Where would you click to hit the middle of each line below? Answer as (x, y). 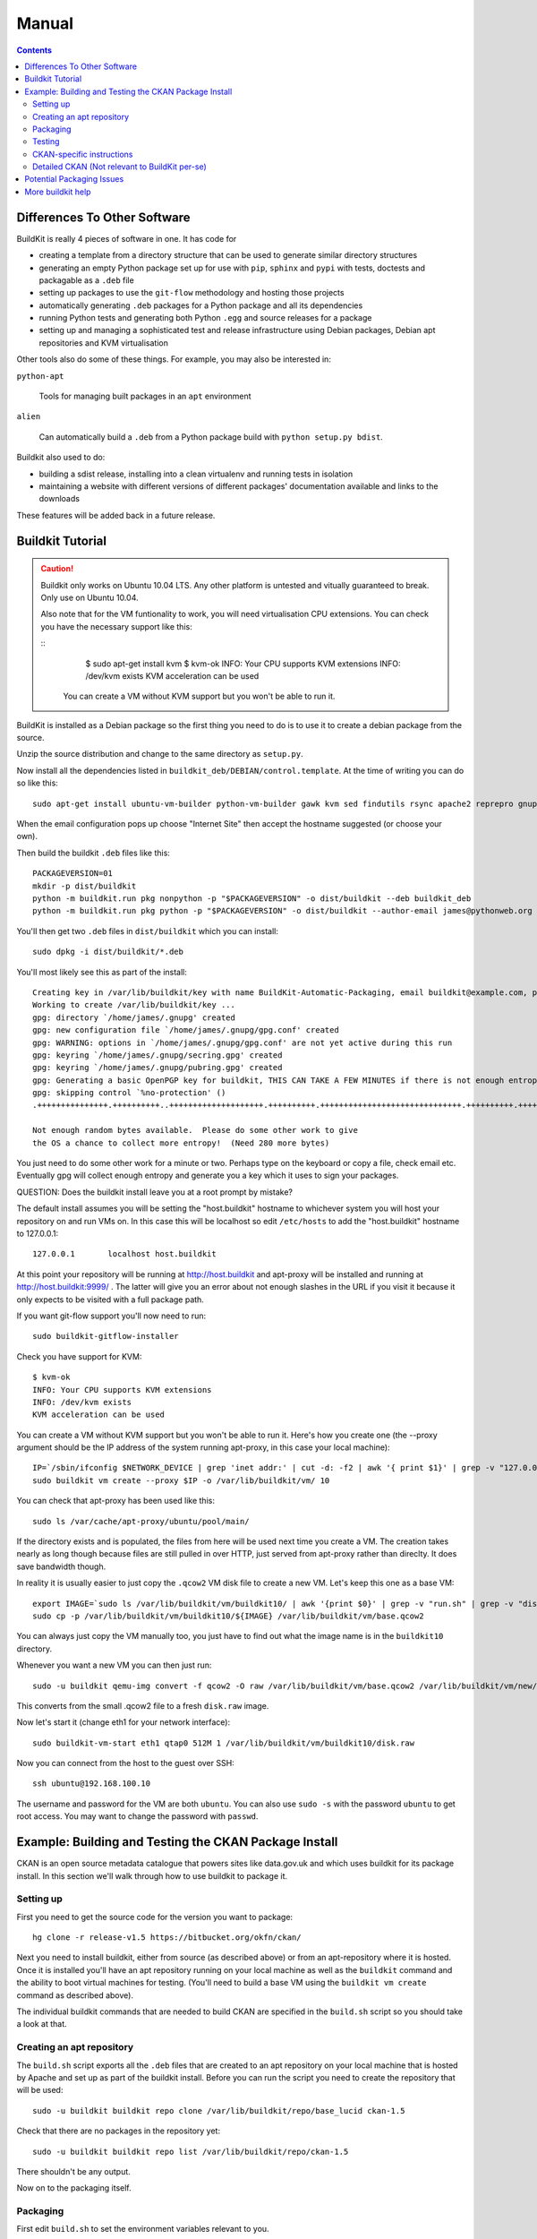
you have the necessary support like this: (116, 626)
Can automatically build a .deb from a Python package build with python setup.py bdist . (211, 437)
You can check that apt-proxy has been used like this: (115, 1501)
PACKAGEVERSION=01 (73, 874)
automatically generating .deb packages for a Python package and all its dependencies (201, 305)
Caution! (57, 569)
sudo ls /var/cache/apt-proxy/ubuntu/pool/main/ (141, 1521)
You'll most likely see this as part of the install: (102, 972)
